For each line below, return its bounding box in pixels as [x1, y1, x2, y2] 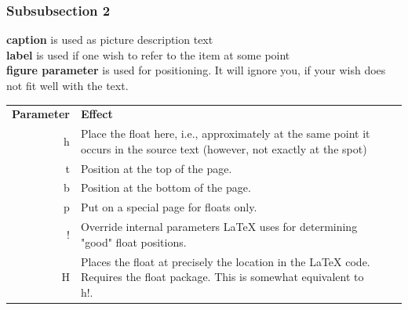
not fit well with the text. [6, 77, 129, 93]
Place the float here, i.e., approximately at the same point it [80, 125, 370, 142]
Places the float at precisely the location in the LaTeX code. [80, 253, 370, 269]
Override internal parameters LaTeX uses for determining [80, 218, 358, 235]
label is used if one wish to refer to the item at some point [6, 46, 290, 63]
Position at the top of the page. [80, 160, 232, 176]
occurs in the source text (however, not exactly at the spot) [80, 140, 367, 157]
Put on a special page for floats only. [80, 199, 257, 215]
